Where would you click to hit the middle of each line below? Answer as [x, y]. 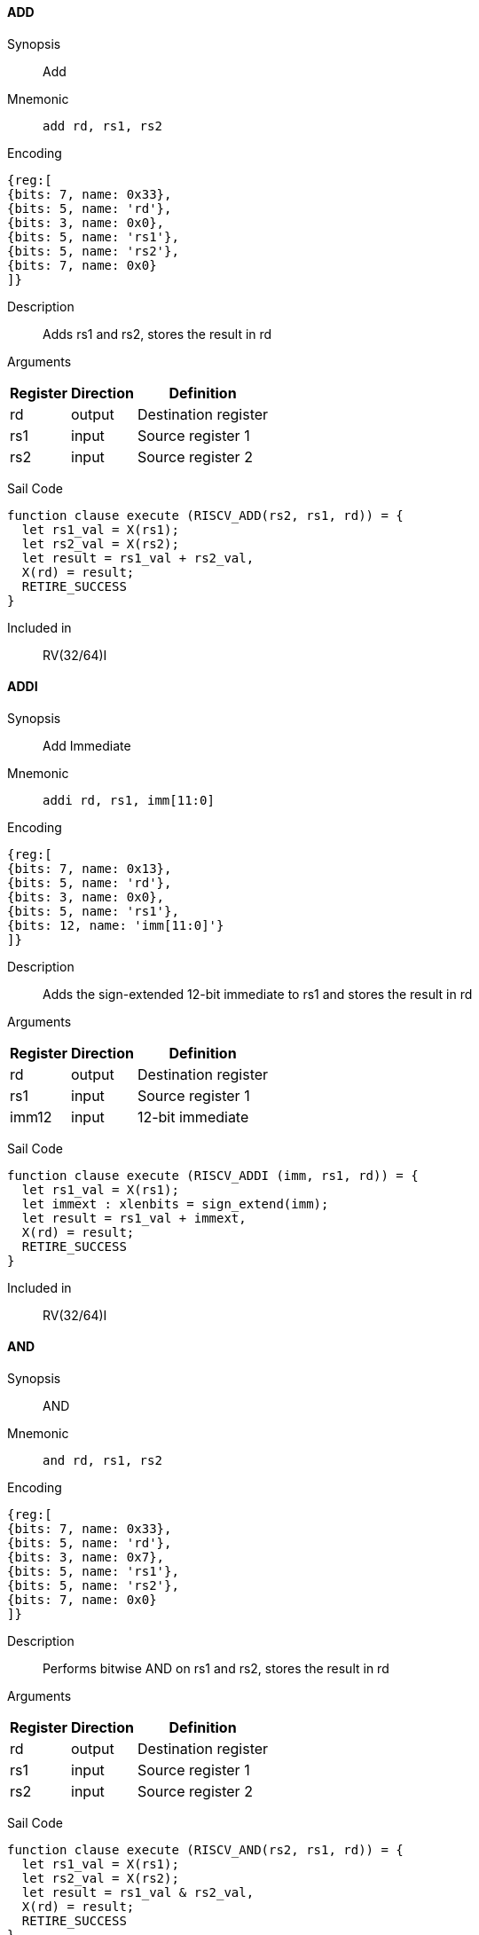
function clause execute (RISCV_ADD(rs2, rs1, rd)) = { [205, 515]
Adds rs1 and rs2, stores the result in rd [157, 334]
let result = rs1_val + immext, [134, 1218]
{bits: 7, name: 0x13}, [90, 868]
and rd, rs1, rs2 [102, 1461]
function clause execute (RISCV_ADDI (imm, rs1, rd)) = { [213, 1175]
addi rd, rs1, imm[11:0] [129, 800]
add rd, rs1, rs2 [102, 126]
